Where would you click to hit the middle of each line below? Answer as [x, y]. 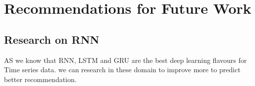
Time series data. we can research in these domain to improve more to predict [122, 70]
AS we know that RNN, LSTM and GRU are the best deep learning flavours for [126, 60]
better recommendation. [40, 79]
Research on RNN [52, 39]
